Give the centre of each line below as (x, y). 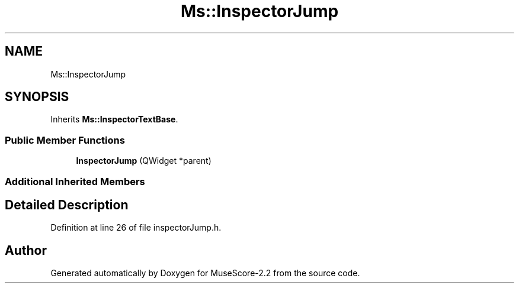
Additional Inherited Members (75, 181)
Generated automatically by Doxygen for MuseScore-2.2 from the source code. (205, 273)
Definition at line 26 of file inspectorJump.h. (136, 228)
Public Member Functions (65, 140)
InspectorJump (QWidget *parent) (144, 161)
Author (26, 250)
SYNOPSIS (37, 97)
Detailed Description (67, 205)
